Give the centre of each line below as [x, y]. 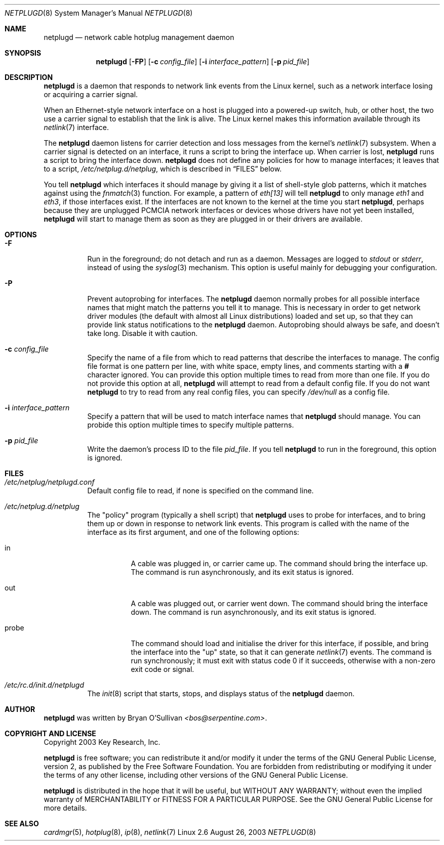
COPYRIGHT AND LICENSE [50, 733]
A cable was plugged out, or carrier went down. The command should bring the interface [279, 603]
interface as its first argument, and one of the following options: [193, 532]
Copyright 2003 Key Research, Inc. [102, 742]
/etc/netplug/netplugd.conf [50, 482]
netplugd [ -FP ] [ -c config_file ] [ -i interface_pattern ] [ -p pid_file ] [203, 61]
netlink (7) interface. [76, 127]
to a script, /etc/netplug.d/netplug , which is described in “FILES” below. [163, 169]
